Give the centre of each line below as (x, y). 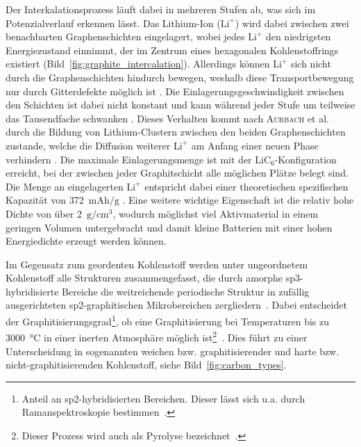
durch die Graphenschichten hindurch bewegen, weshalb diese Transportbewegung (180, 77)
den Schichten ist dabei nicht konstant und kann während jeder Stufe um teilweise (180, 105)
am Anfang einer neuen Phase (255, 145)
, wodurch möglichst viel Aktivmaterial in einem (216, 213)
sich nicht (311, 64)
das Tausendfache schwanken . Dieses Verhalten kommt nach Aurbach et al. (168, 118)
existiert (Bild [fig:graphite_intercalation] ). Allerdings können (138, 64)
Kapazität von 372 (45, 200)
